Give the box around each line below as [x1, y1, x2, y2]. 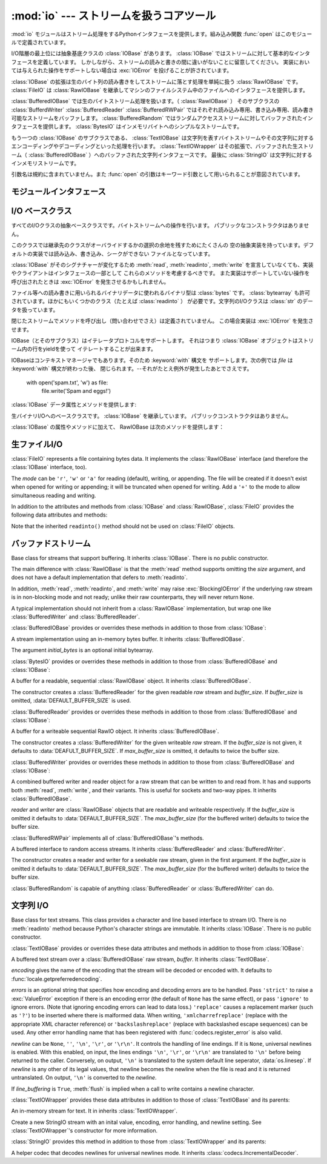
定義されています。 [21, 38, 70, 45]
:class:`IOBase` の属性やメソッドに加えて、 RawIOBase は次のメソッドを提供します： [11, 423, 224, 430]
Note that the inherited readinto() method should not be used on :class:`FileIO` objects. [11, 522, 236, 530]
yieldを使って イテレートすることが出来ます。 [42, 346, 157, 353]
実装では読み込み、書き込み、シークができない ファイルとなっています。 [32, 250, 214, 257]
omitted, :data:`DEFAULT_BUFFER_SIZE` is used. [11, 697, 131, 704]
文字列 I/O [11, 900, 49, 911]
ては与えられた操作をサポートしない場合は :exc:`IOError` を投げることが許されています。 [11, 67, 233, 74]
